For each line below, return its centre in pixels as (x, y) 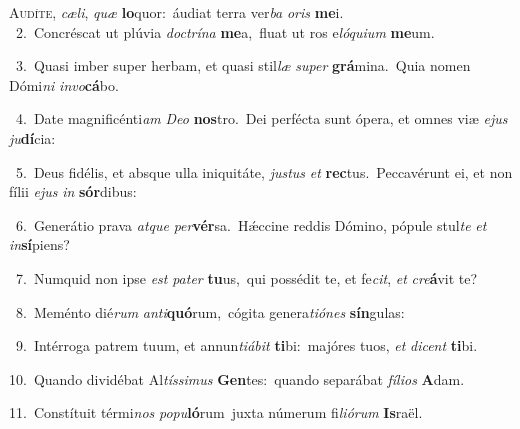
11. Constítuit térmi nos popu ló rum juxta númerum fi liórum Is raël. (216, 412)
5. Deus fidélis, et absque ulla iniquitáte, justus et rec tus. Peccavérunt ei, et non (264, 171)
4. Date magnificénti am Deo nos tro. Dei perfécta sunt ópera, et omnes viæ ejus (261, 118)
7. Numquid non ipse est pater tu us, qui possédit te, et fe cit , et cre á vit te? (246, 277)
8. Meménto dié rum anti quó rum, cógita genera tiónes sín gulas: (210, 311)
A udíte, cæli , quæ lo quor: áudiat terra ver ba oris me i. (176, 12)
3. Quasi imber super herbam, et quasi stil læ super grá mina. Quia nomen (243, 65)
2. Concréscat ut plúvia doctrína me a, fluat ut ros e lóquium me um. (225, 31)
